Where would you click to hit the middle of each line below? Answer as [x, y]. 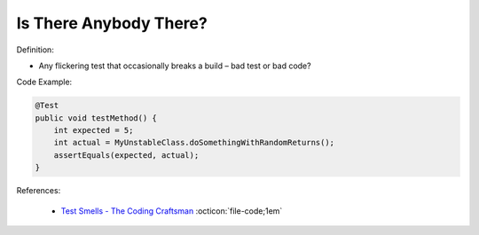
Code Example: [44, 82]
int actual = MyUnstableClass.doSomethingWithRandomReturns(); [194, 143]
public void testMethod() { [96, 118]
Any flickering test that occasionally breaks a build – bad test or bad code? [175, 66]
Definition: [35, 50]
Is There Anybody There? [112, 23]
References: [39, 191]
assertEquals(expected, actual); [126, 155]
